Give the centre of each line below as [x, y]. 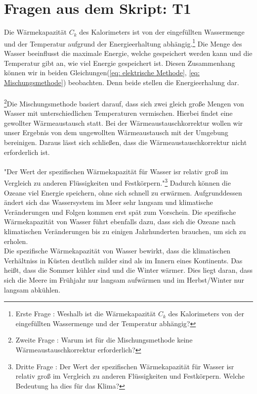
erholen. [16, 241]
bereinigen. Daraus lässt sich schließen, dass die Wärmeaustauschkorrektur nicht [126, 142]
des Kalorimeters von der [206, 314]
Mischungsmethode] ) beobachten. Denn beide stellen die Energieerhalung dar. [122, 82]
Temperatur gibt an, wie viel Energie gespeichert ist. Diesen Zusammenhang [120, 63]
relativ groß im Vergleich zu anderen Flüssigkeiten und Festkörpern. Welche [130, 376]
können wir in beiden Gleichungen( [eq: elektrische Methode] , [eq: [102, 73]
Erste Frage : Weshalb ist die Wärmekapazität [86, 314]
